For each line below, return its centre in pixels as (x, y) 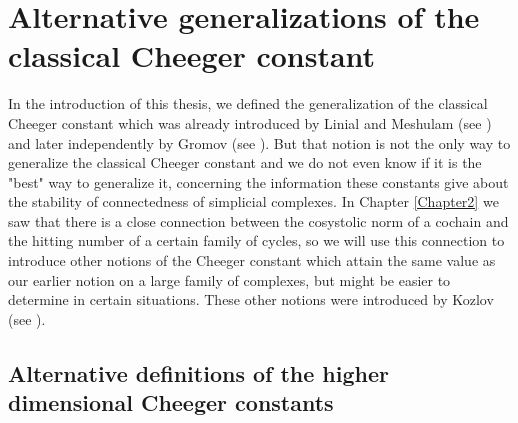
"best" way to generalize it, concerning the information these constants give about (258, 181)
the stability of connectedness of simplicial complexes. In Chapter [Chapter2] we (253, 201)
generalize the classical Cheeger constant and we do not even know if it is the (245, 162)
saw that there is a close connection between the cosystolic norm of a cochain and (258, 220)
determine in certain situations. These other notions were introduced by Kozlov (251, 299)
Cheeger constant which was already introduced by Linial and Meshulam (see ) (250, 122)
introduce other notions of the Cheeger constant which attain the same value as (252, 260)
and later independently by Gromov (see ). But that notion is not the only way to (259, 142)
